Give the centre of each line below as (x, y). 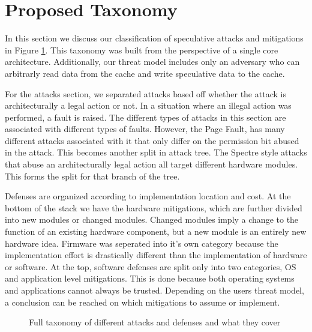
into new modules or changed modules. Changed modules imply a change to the (152, 219)
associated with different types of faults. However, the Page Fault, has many (145, 129)
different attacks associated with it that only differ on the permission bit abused (152, 140)
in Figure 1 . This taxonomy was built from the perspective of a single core (142, 50)
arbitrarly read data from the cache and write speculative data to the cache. (145, 73)
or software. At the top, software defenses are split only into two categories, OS (151, 266)
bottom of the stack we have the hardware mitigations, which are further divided (154, 207)
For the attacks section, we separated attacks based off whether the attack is (145, 93)
